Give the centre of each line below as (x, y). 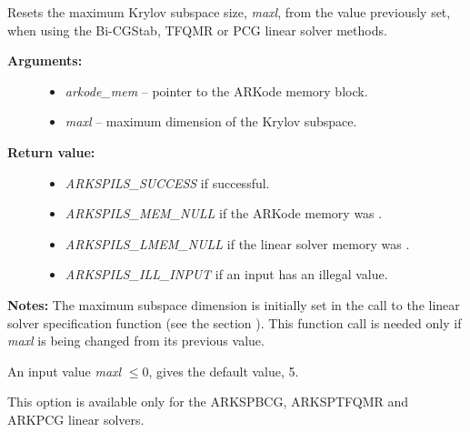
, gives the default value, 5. (224, 371)
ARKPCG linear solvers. (76, 419)
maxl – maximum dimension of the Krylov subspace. (211, 121)
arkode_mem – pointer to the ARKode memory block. (216, 90)
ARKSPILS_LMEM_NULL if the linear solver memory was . (237, 243)
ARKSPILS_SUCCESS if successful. (167, 182)
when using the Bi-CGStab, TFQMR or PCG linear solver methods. (197, 30)
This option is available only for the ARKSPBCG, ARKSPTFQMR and (208, 402)
